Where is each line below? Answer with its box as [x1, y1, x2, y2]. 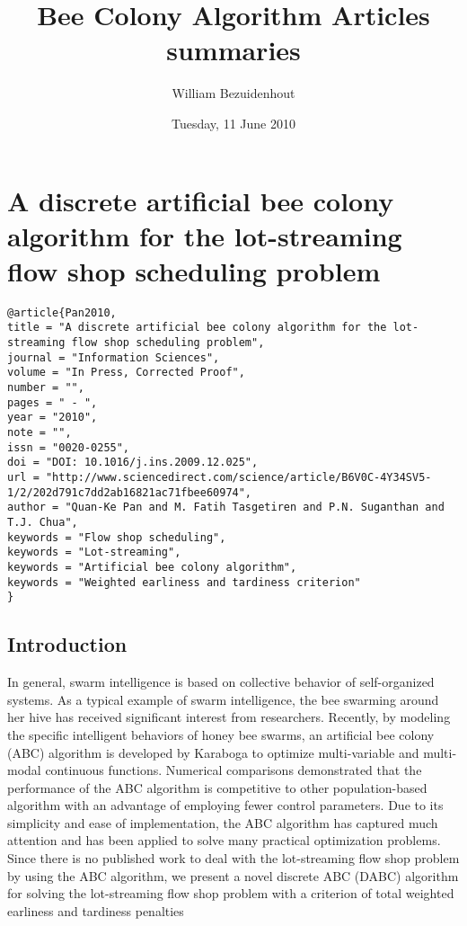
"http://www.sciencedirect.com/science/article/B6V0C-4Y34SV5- [45, 471, 432, 485]
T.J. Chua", [7, 516, 78, 529]
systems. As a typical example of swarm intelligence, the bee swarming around [7, 690, 439, 708]
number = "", [7, 381, 84, 395]
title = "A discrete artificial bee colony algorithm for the [7, 321, 387, 334]
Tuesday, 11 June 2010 [172, 113, 295, 132]
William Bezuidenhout [172, 84, 295, 102]
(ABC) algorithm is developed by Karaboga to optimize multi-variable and [7, 743, 419, 761]
